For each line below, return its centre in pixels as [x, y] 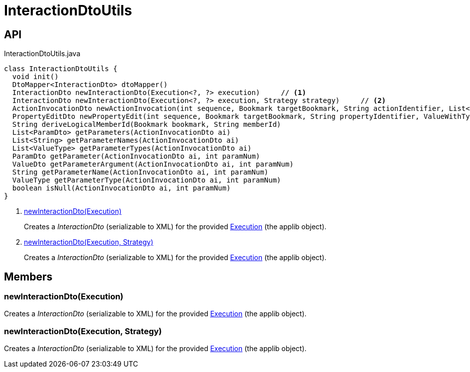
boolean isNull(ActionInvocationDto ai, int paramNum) [121, 188]
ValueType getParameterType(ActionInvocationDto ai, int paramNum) [147, 180]
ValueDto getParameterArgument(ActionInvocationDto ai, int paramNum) [153, 164]
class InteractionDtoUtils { [61, 69]
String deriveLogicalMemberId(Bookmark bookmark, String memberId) [147, 125]
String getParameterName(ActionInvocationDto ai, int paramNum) [140, 172]
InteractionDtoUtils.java [42, 54]
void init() [35, 77]
